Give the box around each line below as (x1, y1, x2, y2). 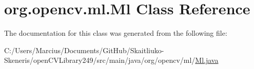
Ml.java (195, 55, 219, 65)
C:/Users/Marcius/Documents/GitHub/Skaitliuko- (4, 44, 164, 55)
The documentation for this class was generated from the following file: (4, 28, 227, 38)
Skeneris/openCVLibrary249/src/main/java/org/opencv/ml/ (4, 55, 196, 65)
